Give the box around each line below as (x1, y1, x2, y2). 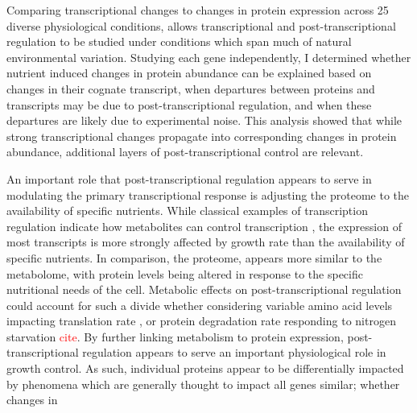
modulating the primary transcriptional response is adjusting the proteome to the (6, 186, 409, 203)
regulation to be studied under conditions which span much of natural (6, 33, 352, 50)
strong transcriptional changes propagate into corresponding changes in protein (6, 127, 397, 144)
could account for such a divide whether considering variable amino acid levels (6, 296, 393, 313)
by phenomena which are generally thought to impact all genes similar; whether (6, 375, 400, 392)
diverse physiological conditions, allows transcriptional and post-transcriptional (6, 17, 396, 34)
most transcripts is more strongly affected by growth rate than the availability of (6, 233, 405, 250)
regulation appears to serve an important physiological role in (82, 344, 386, 361)
